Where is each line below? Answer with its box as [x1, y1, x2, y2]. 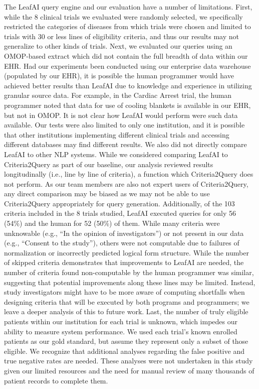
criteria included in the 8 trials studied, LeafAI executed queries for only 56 [4, 208, 236, 218]
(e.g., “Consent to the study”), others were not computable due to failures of [4, 237, 239, 248]
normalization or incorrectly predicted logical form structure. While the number [4, 247, 249, 257]
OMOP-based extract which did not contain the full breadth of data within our [4, 50, 248, 61]
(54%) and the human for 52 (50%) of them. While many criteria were [4, 218, 220, 228]
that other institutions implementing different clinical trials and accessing [4, 129, 229, 140]
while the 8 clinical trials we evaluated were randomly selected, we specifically [4, 11, 243, 22]
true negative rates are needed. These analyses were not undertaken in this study [4, 355, 253, 366]
